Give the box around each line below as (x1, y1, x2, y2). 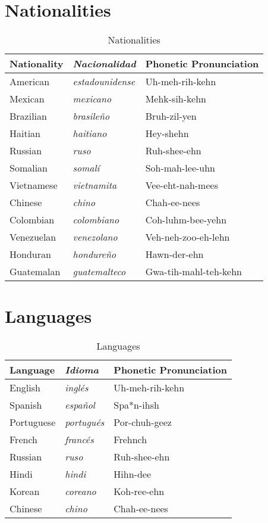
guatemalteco (72, 264, 126, 279)
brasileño (72, 109, 110, 123)
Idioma (65, 363, 99, 377)
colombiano (72, 213, 119, 227)
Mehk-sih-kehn (145, 92, 206, 106)
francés (65, 432, 94, 447)
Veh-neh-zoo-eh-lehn (145, 230, 230, 244)
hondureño (72, 247, 116, 261)
